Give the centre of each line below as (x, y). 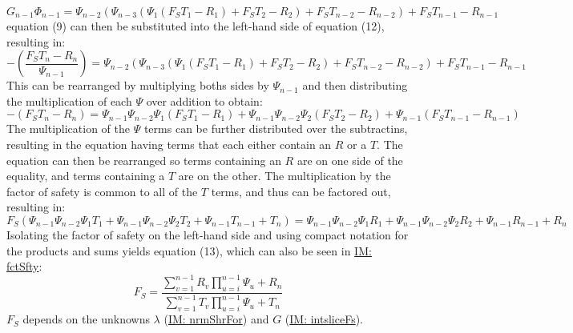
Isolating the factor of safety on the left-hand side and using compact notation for (208, 234)
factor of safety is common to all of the (102, 191)
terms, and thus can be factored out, (301, 191)
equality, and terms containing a (86, 176)
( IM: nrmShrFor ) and (216, 319)
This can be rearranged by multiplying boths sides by (138, 85)
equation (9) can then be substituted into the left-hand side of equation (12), (196, 26)
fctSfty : (24, 266)
